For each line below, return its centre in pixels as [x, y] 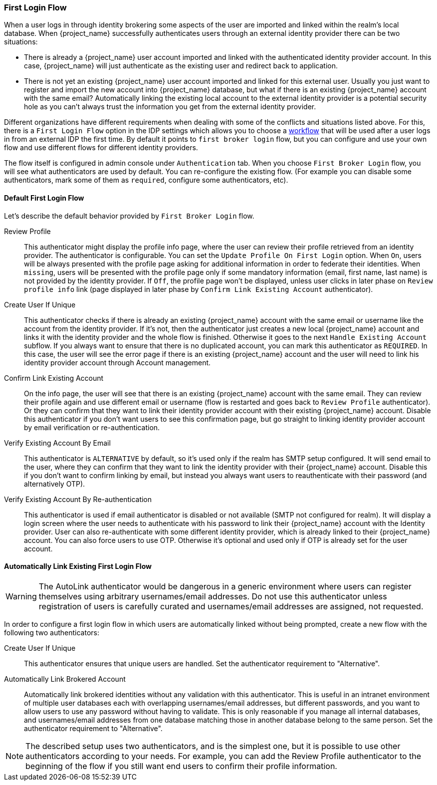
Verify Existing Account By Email [57, 443]
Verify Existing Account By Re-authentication [78, 499]
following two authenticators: [52, 632]
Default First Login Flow [44, 198]
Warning [21, 596]
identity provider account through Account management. [117, 362]
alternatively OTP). [55, 484]
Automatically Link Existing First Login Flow [78, 566]
